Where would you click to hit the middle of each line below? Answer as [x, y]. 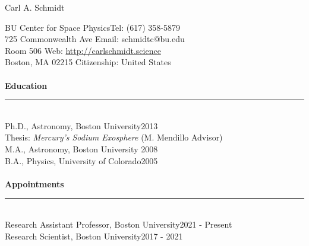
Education [26, 85]
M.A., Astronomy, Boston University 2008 [81, 148]
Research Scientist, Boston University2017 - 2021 [94, 236]
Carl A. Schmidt [35, 7]
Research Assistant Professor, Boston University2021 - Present [119, 224]
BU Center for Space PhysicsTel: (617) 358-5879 [92, 27]
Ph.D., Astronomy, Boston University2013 [81, 125]
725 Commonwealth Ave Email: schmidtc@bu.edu [95, 39]
